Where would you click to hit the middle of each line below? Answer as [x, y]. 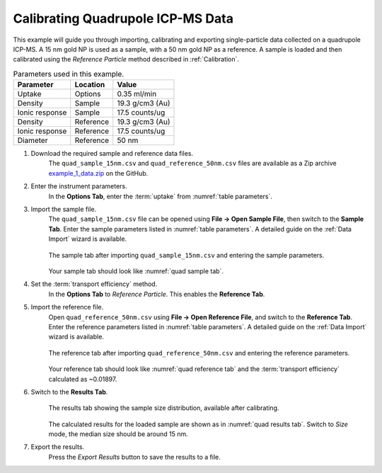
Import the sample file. [64, 210]
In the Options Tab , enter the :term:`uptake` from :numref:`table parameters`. [160, 196]
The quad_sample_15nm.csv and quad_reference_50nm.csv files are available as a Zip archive [192, 164]
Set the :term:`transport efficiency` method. [94, 284]
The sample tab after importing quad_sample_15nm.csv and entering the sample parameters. [186, 255]
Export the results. [58, 447]
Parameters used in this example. [69, 74]
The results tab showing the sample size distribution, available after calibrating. [164, 408]
